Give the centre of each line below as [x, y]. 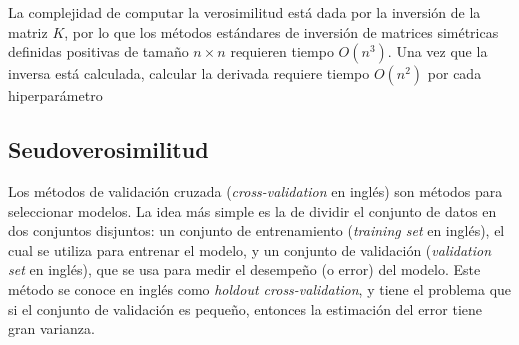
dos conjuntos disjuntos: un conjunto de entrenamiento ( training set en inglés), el [256, 230]
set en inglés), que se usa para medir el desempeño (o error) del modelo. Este [244, 269]
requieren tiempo [282, 51]
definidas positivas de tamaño [98, 51]
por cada [454, 73]
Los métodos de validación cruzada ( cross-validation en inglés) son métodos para [255, 190]
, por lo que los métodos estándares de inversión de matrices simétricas [281, 31]
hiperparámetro [55, 95]
